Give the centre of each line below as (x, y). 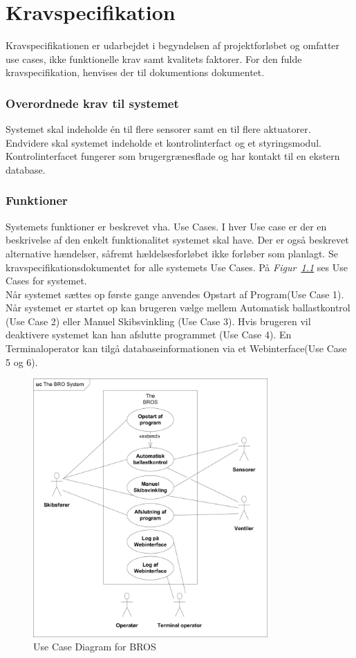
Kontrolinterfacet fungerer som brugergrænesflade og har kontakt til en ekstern (173, 156)
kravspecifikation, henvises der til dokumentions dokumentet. (135, 72)
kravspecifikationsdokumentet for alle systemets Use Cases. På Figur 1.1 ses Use (177, 267)
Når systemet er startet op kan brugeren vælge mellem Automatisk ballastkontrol (178, 308)
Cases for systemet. (46, 281)
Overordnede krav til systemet (92, 103)
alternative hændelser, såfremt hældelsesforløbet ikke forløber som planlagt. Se (172, 253)
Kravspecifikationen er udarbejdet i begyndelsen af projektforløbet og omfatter (173, 45)
